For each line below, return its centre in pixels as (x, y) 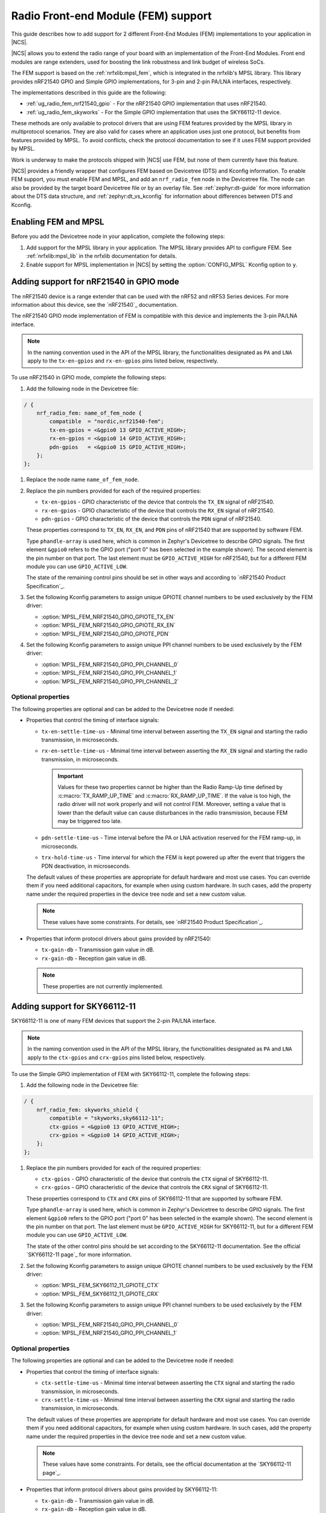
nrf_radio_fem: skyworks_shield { (88, 1110)
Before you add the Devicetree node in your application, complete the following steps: (118, 237)
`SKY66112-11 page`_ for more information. (79, 1255)
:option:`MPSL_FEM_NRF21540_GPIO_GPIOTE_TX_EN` (108, 617)
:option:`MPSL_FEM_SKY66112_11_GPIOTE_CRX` (101, 1294)
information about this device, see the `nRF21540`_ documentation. (94, 304)
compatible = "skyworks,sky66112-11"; (107, 1118)
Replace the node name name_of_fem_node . (83, 480)
